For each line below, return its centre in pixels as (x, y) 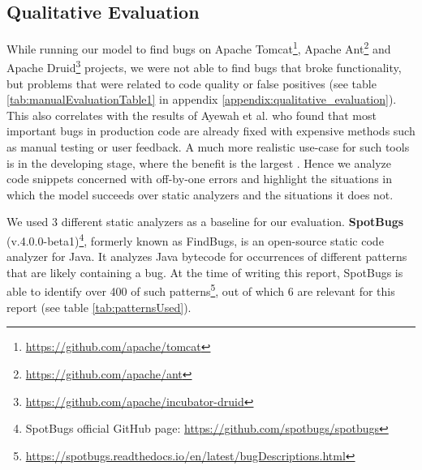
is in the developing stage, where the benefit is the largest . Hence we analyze (199, 162)
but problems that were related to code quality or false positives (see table (192, 83)
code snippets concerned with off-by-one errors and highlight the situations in (200, 179)
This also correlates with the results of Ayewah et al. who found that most (192, 115)
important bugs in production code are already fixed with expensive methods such (211, 131)
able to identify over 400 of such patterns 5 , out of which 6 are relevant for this (201, 290)
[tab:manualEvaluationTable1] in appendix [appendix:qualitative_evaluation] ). (202, 99)
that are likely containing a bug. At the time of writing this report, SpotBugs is (205, 272)
